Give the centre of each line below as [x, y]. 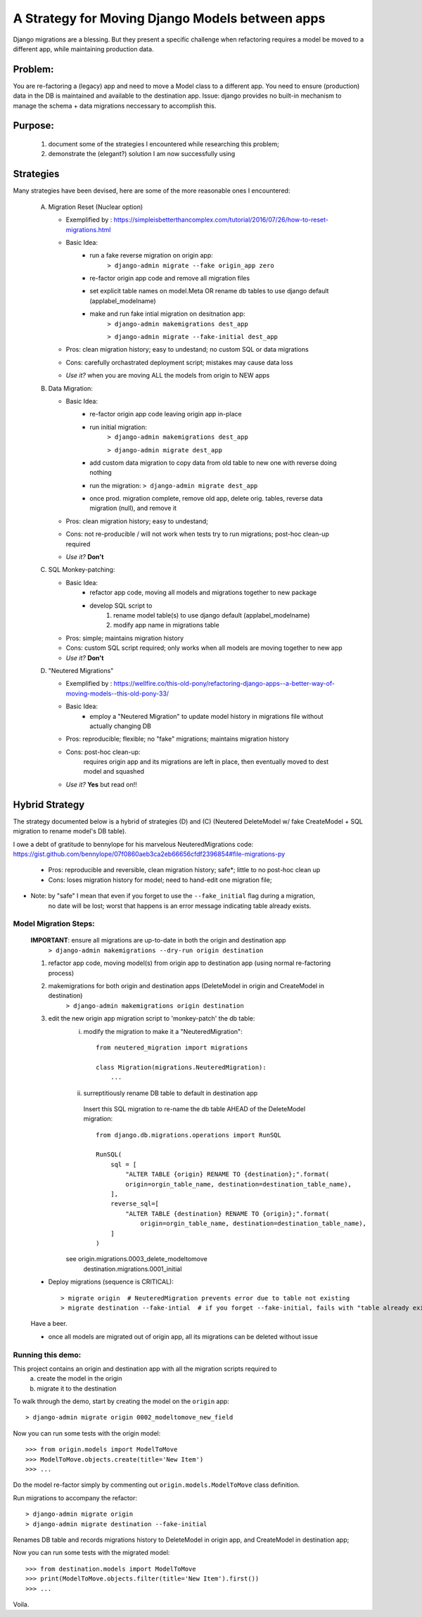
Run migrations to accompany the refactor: [75, 1497]
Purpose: [33, 126]
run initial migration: [119, 427]
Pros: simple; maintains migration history [125, 638]
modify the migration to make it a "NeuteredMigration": [163, 1031]
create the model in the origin [79, 1379]
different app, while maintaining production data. [83, 49]
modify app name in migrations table [166, 625]
